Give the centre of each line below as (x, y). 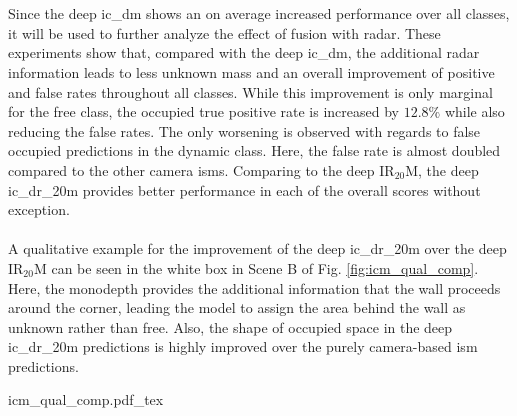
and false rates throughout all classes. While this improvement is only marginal (250, 91)
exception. (39, 209)
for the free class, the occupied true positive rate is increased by (203, 111)
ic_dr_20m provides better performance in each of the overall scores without (244, 189)
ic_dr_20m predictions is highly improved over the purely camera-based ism (243, 346)
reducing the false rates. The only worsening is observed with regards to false (244, 130)
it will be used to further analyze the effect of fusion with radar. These (224, 32)
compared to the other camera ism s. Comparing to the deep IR (201, 169)
